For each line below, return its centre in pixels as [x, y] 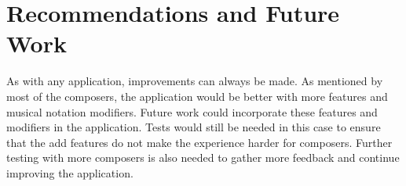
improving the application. [70, 172]
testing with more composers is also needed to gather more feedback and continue [203, 157]
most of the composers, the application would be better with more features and [197, 96]
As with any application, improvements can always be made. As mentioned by [195, 81]
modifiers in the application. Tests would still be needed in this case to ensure [194, 127]
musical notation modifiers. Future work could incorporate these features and [192, 111]
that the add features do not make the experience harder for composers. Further [199, 142]
